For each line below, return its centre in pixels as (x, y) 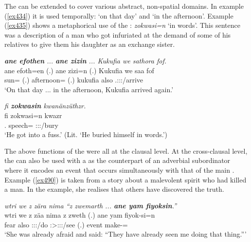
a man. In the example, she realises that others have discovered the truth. (114, 189)
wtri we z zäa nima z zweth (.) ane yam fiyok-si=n (80, 215)
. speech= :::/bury (31, 125)
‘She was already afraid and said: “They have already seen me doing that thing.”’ (125, 234)
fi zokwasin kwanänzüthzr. (45, 106)
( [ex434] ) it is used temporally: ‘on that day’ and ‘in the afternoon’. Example (119, 15)
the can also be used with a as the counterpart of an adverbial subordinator (117, 160)
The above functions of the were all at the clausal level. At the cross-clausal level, (126, 151)
